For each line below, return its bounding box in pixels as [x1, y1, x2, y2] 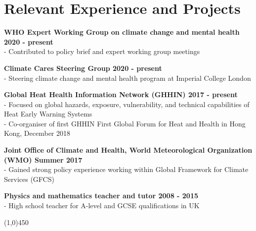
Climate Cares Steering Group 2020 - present [4, 62, 162, 73]
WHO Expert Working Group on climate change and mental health [4, 27, 240, 37]
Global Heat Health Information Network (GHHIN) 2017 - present [4, 89, 238, 100]
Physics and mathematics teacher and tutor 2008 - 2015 [4, 190, 198, 201]
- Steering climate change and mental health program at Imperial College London [4, 72, 251, 83]
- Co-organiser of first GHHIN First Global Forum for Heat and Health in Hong [4, 118, 246, 128]
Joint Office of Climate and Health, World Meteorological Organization [4, 145, 253, 155]
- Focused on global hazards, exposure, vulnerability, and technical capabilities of [4, 99, 250, 109]
